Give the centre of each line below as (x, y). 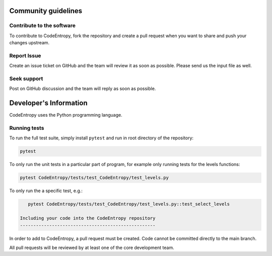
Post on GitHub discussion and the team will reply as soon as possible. (83, 89)
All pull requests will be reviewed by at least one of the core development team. (92, 247)
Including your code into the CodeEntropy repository (88, 218)
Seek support (26, 79)
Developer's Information (48, 103)
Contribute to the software (42, 26)
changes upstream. (29, 43)
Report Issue (25, 55)
